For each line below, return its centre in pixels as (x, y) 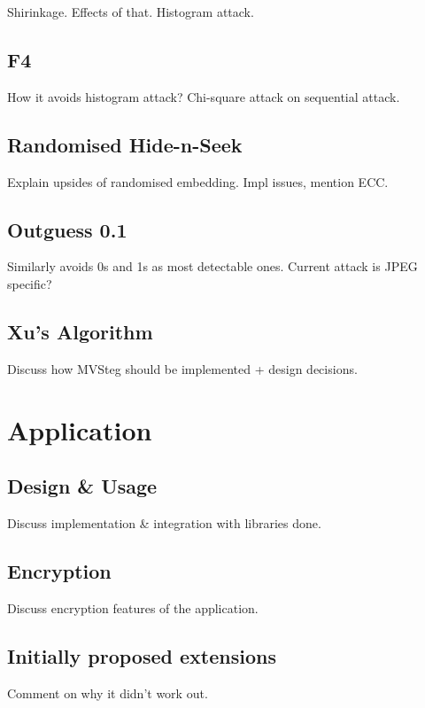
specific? (30, 283)
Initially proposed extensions (142, 655)
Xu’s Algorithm (80, 331)
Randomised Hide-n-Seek (125, 144)
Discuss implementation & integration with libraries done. (164, 522)
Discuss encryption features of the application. (133, 607)
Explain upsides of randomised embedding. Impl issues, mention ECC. (198, 181)
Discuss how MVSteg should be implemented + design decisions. (182, 368)
